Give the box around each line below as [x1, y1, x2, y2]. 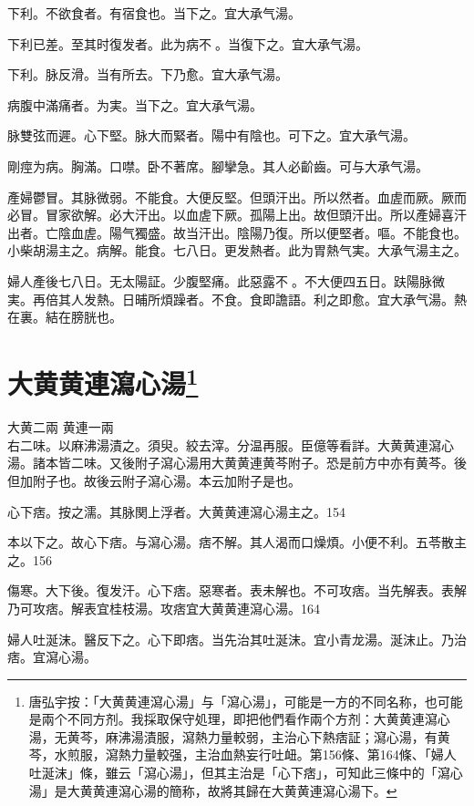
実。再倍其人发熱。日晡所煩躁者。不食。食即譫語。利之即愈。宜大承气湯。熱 [7, 289, 467, 308]
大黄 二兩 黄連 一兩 [7, 418, 114, 437]
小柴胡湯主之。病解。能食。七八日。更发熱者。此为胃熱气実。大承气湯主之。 [7, 241, 467, 260]
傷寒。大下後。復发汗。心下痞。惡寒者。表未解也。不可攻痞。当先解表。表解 [7, 581, 467, 600]
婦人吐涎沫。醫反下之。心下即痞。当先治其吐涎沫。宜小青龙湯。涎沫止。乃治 [7, 629, 467, 648]
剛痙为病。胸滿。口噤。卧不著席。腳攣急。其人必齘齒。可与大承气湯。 [7, 156, 428, 175]
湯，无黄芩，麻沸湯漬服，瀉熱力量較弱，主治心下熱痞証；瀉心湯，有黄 [28, 727, 450, 746]
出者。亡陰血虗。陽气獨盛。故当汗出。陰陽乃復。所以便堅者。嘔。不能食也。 [7, 222, 467, 242]
